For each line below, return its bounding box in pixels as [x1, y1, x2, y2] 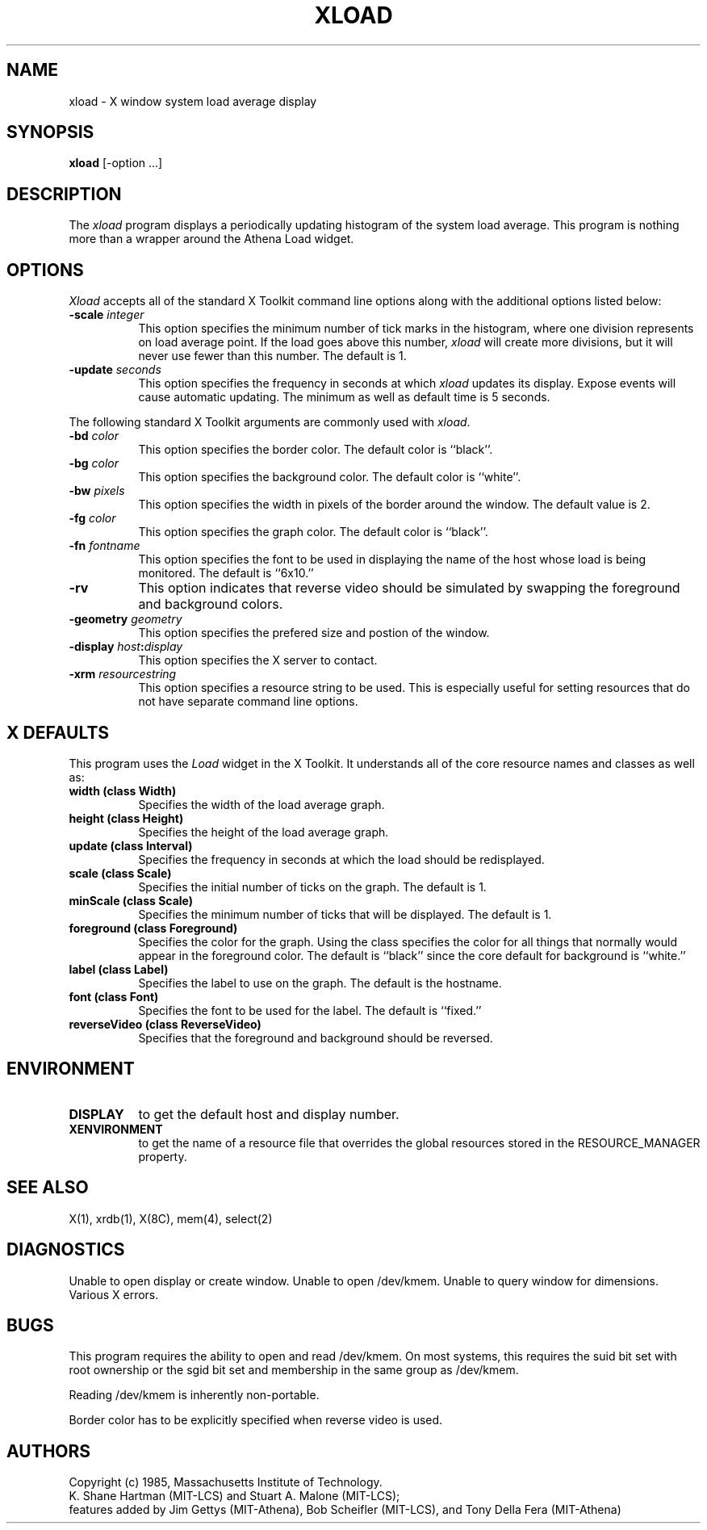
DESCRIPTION [6, 183, 122, 204]
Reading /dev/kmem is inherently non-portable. [69, 1388, 320, 1402]
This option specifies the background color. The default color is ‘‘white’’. [138, 470, 521, 484]
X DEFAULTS [6, 722, 110, 743]
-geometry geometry [69, 612, 182, 627]
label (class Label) [69, 962, 169, 976]
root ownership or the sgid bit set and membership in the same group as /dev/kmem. [69, 1363, 519, 1377]
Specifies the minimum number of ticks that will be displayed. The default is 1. [138, 907, 552, 921]
